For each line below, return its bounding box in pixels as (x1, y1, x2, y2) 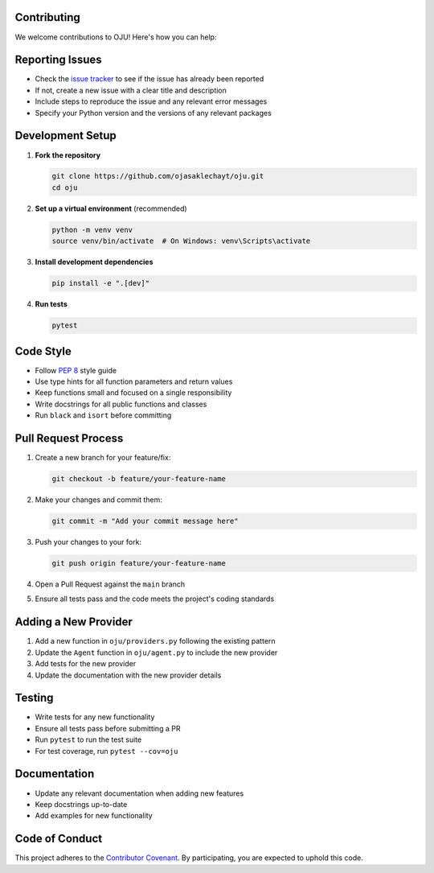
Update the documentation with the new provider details (35, 670, 222, 680)
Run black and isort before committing (35, 410, 172, 420)
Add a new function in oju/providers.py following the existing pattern (35, 636, 276, 646)
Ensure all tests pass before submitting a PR (35, 723, 181, 733)
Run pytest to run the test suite (35, 735, 142, 744)
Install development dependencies (35, 257, 154, 267)
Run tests (35, 299, 68, 309)
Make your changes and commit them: (35, 495, 162, 504)
